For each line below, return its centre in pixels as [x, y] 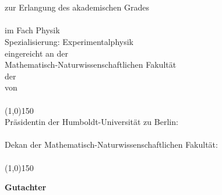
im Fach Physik [32, 30]
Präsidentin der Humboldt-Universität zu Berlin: [91, 122]
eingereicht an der [36, 53]
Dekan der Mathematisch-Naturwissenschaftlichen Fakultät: [111, 144]
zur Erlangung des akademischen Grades [77, 7]
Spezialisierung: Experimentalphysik [69, 41]
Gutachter [26, 187]
